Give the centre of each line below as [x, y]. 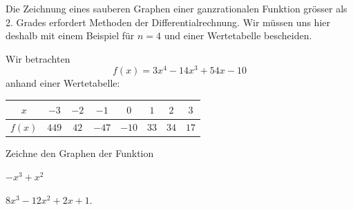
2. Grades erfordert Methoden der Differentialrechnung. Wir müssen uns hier [168, 22]
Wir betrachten [38, 58]
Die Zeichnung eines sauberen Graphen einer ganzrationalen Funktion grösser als [176, 8]
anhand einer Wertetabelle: [63, 83]
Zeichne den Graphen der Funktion [80, 153]
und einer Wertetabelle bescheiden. [238, 35]
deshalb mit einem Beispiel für [70, 35]
